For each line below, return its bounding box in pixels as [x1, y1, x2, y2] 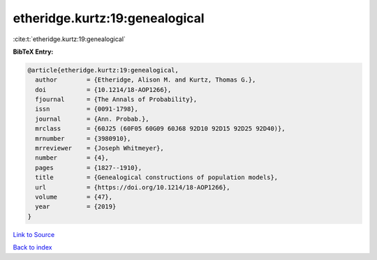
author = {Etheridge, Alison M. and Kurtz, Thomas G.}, [35, 76, 256, 84]
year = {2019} [35, 203, 117, 211]
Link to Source [13, 230, 55, 238]
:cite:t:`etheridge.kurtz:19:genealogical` [13, 35, 126, 43]
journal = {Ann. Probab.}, [35, 115, 149, 123]
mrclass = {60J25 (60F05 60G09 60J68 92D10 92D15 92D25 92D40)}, [35, 125, 286, 132]
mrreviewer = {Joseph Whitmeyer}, [35, 144, 164, 153]
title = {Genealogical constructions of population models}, [35, 174, 279, 181]
